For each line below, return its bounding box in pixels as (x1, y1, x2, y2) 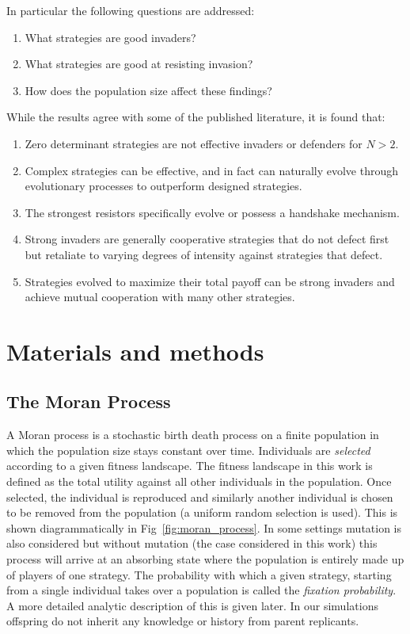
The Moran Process (6, 389, 171, 414)
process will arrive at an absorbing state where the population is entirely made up (6, 551, 404, 567)
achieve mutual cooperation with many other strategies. (25, 288, 295, 305)
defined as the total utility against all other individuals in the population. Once (6, 473, 392, 490)
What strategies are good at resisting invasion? (25, 55, 253, 72)
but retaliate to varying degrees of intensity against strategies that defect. (25, 246, 383, 262)
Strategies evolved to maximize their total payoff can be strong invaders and (25, 273, 395, 289)
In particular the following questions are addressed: (6, 2, 255, 18)
